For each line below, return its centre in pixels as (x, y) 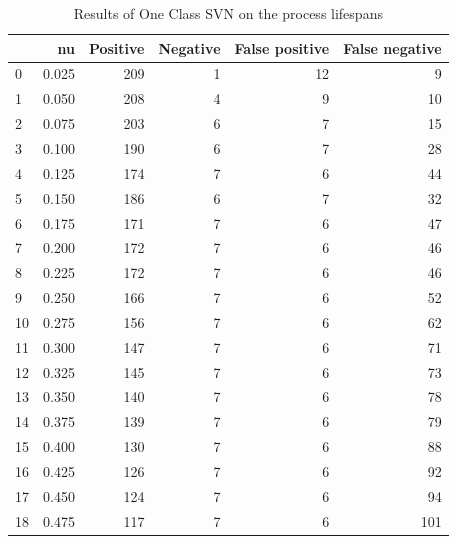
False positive (282, 47)
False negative (392, 47)
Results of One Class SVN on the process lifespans (228, 13)
